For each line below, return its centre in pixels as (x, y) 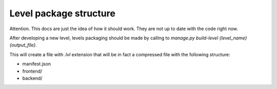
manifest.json (37, 64)
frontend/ (32, 71)
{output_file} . (23, 45)
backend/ (32, 78)
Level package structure (62, 13)
